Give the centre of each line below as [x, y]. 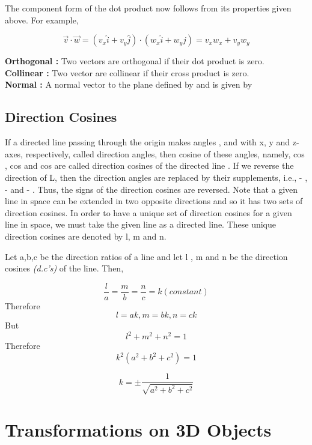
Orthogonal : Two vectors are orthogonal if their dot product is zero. [135, 61]
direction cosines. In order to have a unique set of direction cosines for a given [148, 212]
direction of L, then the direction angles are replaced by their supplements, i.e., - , [156, 177]
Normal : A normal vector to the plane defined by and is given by [129, 84]
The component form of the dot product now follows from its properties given [148, 8]
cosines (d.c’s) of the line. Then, [64, 268]
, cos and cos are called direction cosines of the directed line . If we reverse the [149, 165]
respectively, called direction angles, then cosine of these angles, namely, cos [165, 153]
